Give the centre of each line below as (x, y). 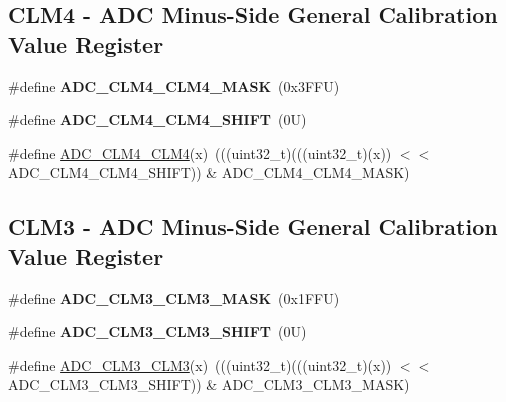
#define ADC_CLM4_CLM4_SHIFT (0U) (157, 119)
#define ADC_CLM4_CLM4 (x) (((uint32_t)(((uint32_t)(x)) (200, 152)
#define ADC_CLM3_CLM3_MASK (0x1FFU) (174, 297)
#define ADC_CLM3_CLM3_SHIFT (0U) (157, 331)
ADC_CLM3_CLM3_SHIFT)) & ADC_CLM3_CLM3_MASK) (209, 384)
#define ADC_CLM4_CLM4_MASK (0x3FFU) (174, 85)
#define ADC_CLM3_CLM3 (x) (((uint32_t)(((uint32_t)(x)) (200, 364)
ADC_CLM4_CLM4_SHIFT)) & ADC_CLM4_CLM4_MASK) (209, 172)
